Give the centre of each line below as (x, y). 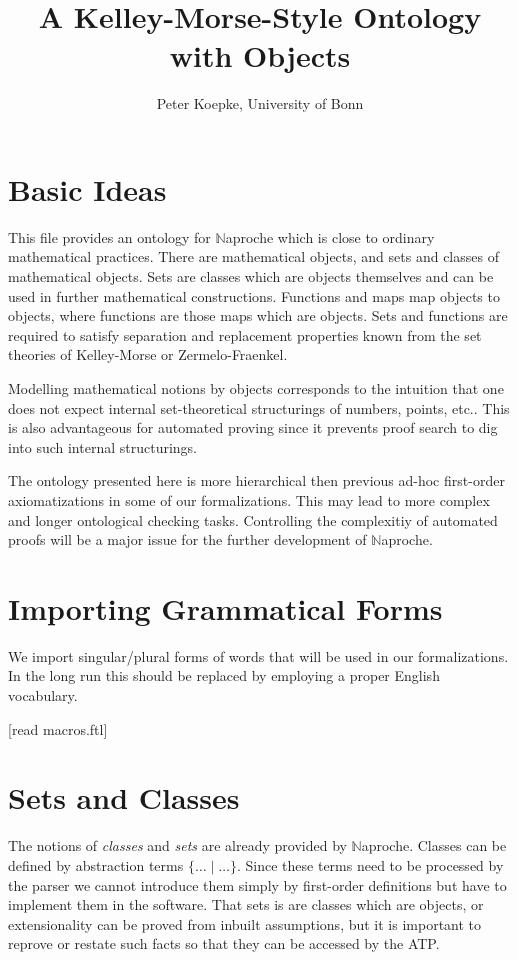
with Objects (260, 55)
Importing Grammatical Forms (225, 607)
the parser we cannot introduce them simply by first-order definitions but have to (257, 884)
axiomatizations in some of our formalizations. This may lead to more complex (249, 499)
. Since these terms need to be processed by (370, 864)
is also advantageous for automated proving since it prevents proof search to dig (253, 427)
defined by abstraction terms (96, 864)
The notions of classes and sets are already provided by (177, 845)
